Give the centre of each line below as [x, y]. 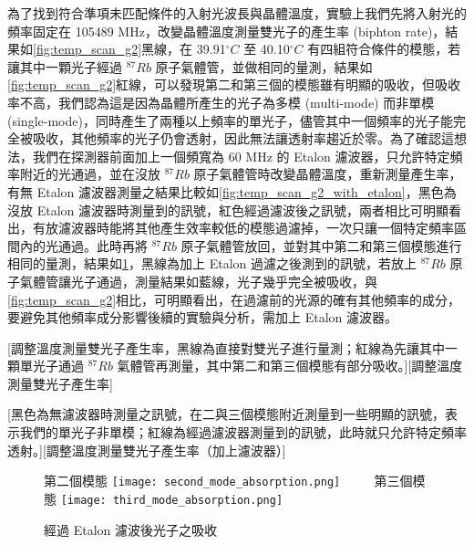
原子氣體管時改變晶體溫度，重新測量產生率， [328, 174]
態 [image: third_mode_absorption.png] [164, 498]
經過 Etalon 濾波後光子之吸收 [130, 529]
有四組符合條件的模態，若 [384, 49]
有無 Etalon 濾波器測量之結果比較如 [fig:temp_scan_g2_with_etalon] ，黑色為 [232, 191]
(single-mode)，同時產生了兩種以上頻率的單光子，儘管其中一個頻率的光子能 [230, 120]
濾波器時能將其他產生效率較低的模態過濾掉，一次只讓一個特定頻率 [256, 228]
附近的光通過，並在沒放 [90, 174]
